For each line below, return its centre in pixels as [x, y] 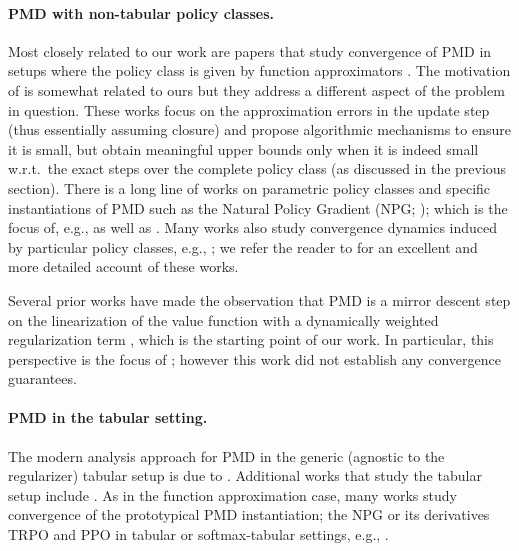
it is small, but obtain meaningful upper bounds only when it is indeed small [243, 148]
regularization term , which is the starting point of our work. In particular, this [251, 339]
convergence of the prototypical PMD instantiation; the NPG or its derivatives [249, 514]
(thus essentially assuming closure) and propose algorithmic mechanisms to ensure [259, 129]
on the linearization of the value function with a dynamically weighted [223, 319]
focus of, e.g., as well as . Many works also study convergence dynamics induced [253, 227]
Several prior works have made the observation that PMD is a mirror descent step [259, 299]
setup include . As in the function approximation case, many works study [232, 494]
